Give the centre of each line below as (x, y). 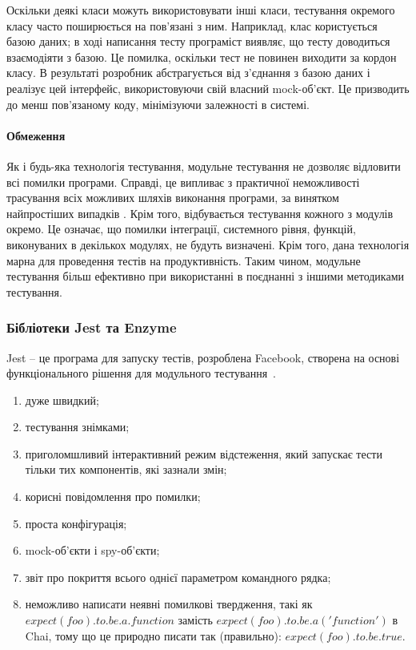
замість (195, 620)
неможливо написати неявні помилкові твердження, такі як (169, 604)
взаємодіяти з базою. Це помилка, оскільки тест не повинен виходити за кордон (202, 57)
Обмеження (36, 135)
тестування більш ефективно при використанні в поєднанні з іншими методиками (205, 276)
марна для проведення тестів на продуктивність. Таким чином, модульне (184, 260)
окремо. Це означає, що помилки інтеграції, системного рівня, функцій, (181, 229)
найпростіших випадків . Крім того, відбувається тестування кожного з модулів (200, 213)
